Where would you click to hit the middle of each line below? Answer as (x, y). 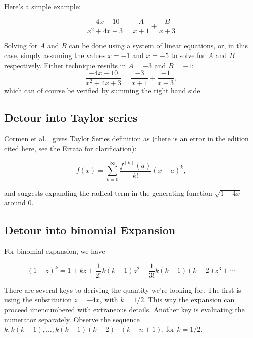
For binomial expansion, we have (55, 251)
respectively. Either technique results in (65, 65)
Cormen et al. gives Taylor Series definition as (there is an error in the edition (126, 138)
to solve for (188, 55)
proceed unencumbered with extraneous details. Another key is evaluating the (124, 309)
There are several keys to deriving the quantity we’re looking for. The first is (123, 289)
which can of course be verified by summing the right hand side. (103, 90)
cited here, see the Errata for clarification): (70, 148)
